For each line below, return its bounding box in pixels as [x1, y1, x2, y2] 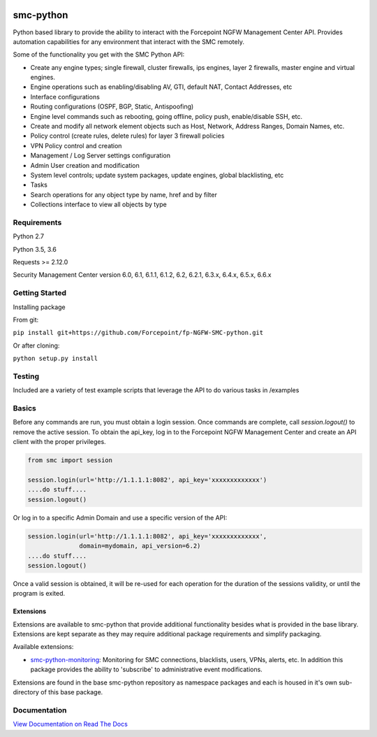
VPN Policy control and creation [30, 141, 122, 150]
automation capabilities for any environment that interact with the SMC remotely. [13, 37, 244, 45]
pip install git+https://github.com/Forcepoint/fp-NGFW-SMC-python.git [13, 329, 264, 337]
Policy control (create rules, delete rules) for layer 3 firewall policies [30, 131, 225, 140]
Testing [13, 371, 40, 381]
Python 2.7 [13, 232, 45, 241]
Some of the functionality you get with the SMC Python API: [13, 50, 185, 59]
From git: [13, 315, 39, 324]
